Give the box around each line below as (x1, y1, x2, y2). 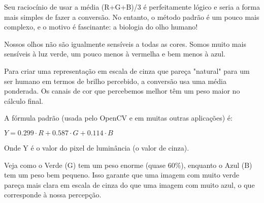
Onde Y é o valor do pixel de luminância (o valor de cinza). (4, 142, 189, 153)
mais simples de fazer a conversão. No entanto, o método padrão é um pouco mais (4, 11, 259, 22)
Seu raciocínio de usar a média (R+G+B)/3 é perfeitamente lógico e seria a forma (4, 2, 260, 12)
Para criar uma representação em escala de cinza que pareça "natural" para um (4, 65, 250, 76)
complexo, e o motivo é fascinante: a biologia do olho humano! (4, 21, 198, 32)
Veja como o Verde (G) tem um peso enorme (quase (4, 159, 166, 170)
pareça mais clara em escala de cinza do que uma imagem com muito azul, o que (4, 179, 255, 190)
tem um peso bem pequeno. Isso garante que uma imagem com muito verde (4, 169, 240, 180)
